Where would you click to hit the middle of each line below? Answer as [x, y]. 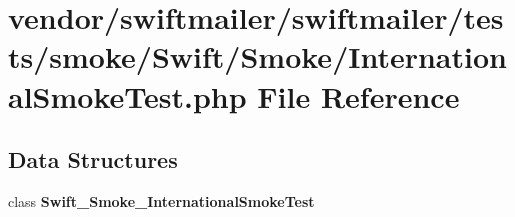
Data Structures [93, 159]
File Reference [358, 95]
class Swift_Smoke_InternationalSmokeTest [161, 200]
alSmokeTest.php [127, 95]
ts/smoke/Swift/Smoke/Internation [257, 56]
